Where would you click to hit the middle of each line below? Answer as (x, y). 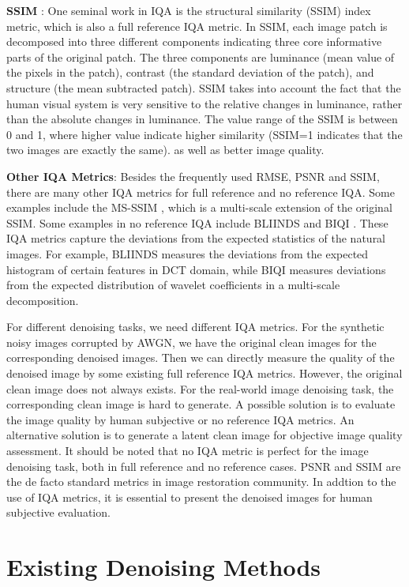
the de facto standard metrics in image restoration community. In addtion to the (201, 482)
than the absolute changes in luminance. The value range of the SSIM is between (202, 119)
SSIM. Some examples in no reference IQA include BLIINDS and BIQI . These (197, 222)
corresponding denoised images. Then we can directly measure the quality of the (201, 357)
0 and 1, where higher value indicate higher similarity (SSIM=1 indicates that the (204, 134)
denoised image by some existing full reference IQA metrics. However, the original (204, 373)
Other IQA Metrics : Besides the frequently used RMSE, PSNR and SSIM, (193, 176)
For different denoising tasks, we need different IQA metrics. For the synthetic (195, 327)
